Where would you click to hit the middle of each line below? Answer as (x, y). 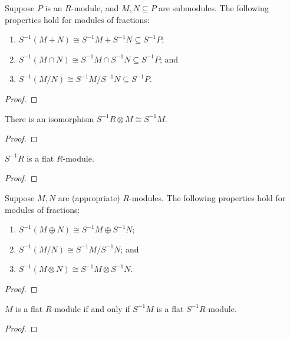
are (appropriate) (89, 197)
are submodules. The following (214, 8)
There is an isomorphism (50, 118)
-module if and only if (91, 308)
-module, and (95, 8)
